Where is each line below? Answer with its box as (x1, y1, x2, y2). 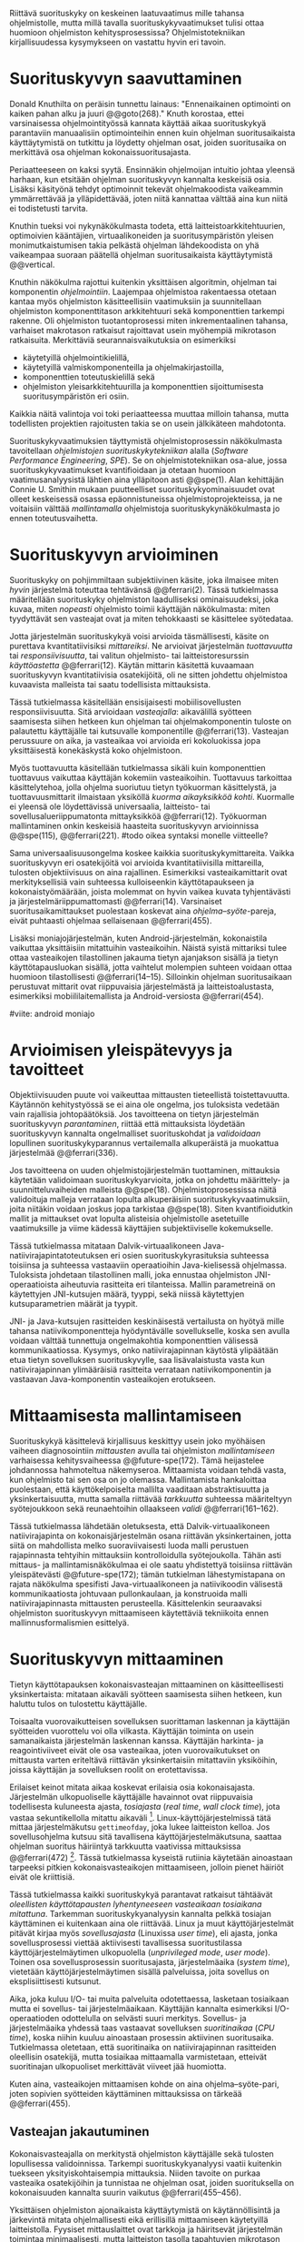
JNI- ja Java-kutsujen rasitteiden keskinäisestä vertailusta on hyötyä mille (9, 1316, 285, 1327)
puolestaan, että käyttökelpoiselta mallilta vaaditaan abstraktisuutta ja (9, 1484, 270, 1495)
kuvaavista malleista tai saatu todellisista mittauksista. (9, 678, 211, 689)
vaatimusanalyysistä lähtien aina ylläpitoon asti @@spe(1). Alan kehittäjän (9, 474, 284, 485)
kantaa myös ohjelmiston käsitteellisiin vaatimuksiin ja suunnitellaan (9, 295, 261, 307)
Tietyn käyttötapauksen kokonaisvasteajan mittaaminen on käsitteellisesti (9, 1679, 284, 1690)
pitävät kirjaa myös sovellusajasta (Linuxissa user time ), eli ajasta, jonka (9, 1928, 279, 1938)
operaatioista (9, 1279, 59, 1289)
